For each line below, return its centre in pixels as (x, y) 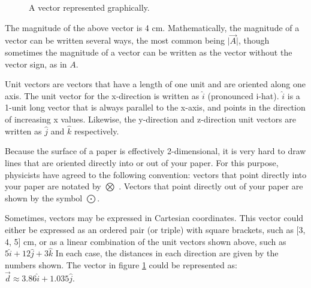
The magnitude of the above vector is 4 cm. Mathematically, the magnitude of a (152, 27)
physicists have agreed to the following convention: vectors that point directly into (156, 174)
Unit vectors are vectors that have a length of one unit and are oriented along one (155, 84)
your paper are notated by (53, 186)
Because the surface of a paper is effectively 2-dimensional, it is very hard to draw (155, 151)
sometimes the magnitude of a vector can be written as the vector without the (149, 52)
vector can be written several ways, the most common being (115, 40)
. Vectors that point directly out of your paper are (211, 186)
